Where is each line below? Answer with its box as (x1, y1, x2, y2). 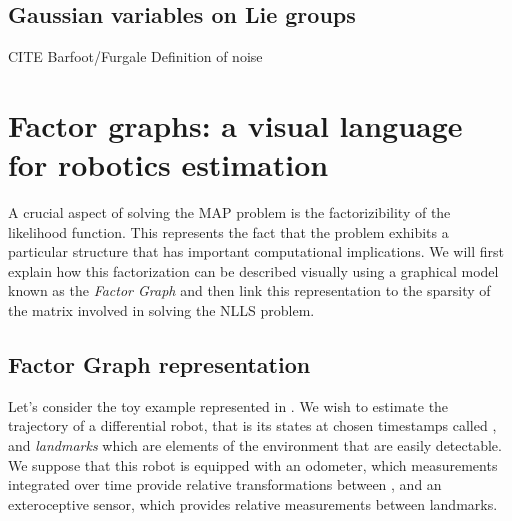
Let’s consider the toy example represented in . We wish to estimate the (8, 395, 449, 416)
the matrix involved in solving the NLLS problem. (8, 300, 315, 321)
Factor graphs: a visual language (8, 104, 463, 145)
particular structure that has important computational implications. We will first (8, 241, 505, 262)
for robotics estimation (8, 144, 329, 185)
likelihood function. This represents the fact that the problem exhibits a (8, 221, 449, 242)
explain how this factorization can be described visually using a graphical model (8, 260, 499, 281)
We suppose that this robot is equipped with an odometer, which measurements (8, 454, 498, 475)
